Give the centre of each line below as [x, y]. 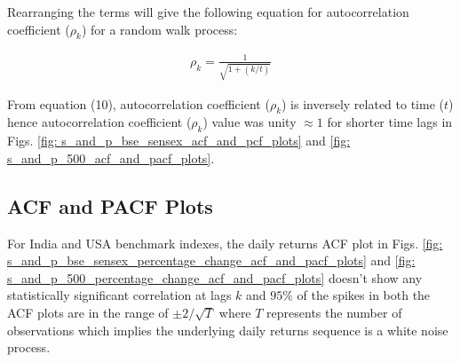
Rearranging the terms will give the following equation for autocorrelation [208, 12]
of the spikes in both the [364, 295]
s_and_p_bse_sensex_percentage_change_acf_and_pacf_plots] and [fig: [211, 260]
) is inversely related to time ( [363, 103]
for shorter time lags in [390, 122]
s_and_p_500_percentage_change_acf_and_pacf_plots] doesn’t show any [215, 277]
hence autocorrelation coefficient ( [99, 122]
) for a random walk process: [159, 29]
